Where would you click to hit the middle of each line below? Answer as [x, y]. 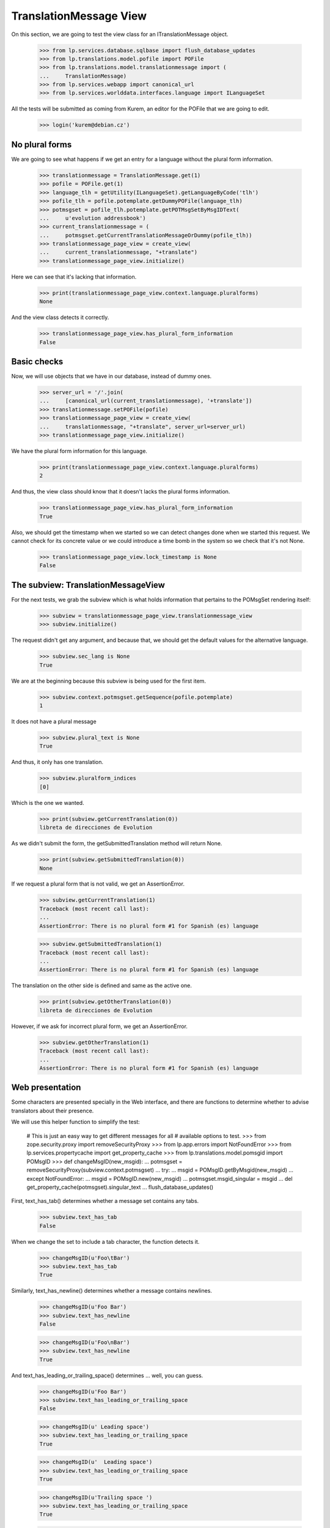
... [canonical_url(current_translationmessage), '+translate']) [146, 401]
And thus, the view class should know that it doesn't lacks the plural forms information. [121, 491]
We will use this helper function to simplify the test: [75, 1122]
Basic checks [37, 362]
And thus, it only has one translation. [57, 762]
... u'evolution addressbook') [93, 218]
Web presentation [46, 1088]
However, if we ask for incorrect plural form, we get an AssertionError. [99, 1026]
